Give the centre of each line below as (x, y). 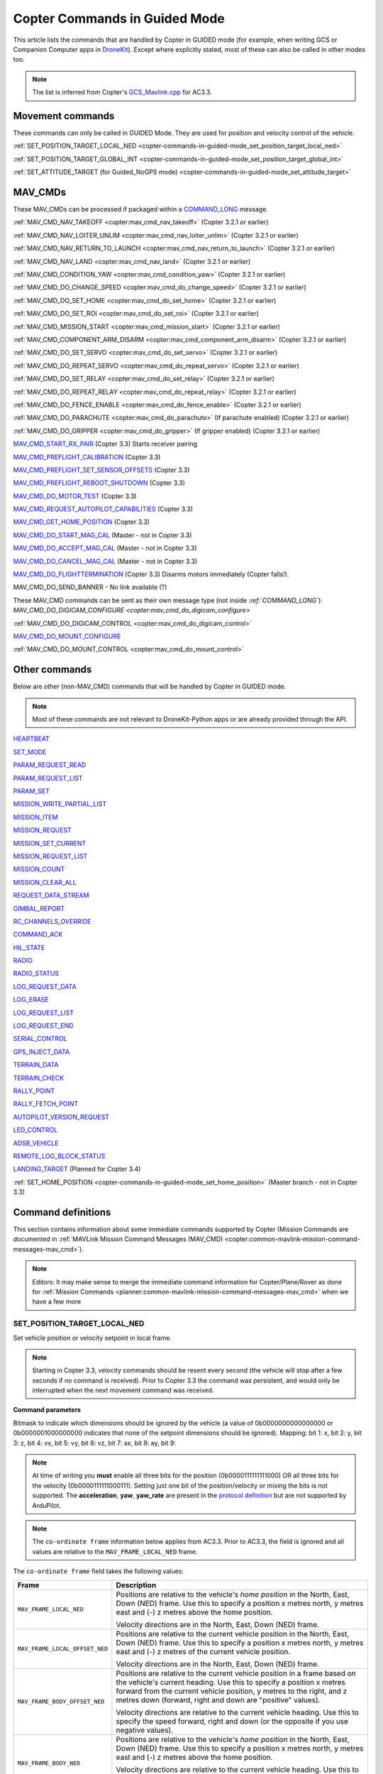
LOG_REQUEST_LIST (44, 1013)
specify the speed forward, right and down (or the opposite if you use (232, 1721)
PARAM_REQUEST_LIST (48, 778)
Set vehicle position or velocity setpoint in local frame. (92, 1338)
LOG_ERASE (31, 1000)
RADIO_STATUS (36, 974)
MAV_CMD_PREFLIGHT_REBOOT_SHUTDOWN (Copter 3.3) (99, 483)
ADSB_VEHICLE (36, 1143)
